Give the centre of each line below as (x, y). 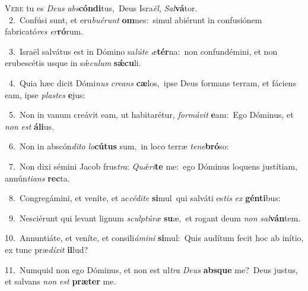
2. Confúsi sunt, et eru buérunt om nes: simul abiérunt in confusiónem (135, 19)
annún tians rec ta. (37, 178)
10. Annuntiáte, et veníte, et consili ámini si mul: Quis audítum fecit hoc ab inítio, (154, 238)
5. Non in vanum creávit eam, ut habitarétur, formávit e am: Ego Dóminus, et (151, 115)
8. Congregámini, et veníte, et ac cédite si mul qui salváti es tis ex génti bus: (145, 198)
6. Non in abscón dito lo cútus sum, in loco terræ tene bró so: (119, 146)
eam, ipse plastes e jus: (45, 94)
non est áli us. (30, 126)
